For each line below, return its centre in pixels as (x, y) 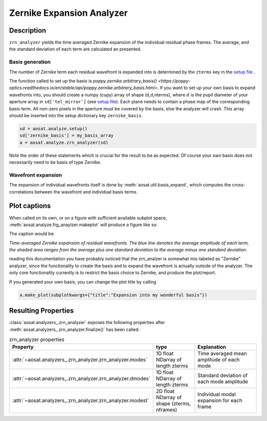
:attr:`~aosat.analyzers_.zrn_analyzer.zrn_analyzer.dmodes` (81, 378)
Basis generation (30, 62)
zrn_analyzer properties (37, 340)
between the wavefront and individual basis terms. (86, 192)
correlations (22, 192)
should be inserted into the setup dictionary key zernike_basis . (76, 115)
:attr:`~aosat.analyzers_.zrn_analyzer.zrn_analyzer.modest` (81, 401)
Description (28, 30)
